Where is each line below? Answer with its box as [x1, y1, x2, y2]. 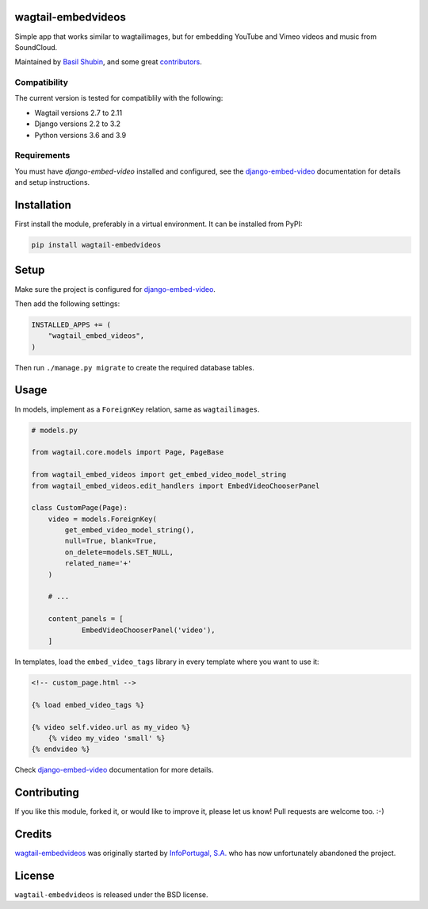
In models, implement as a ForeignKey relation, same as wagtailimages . [14, 405, 260, 414]
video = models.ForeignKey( [48, 514, 158, 524]
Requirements [14, 150, 71, 161]
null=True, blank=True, [64, 536, 158, 546]
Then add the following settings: [14, 298, 120, 309]
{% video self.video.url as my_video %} [31, 723, 190, 731]
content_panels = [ [48, 615, 124, 623]
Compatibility [14, 77, 69, 88]
